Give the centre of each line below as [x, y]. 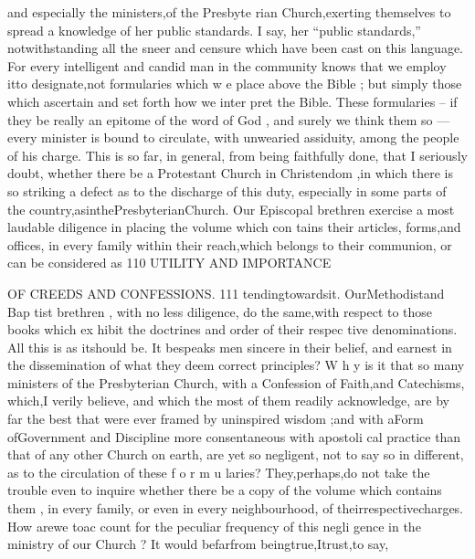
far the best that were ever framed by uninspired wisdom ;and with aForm [216, 419]
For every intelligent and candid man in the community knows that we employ [227, 65]
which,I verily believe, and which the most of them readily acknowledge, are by [228, 401]
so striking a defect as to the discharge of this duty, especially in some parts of [227, 190]
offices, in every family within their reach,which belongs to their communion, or [230, 244]
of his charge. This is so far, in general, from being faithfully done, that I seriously [237, 155]
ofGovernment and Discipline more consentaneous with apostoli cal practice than [234, 436]
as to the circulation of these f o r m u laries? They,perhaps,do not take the [219, 472]
